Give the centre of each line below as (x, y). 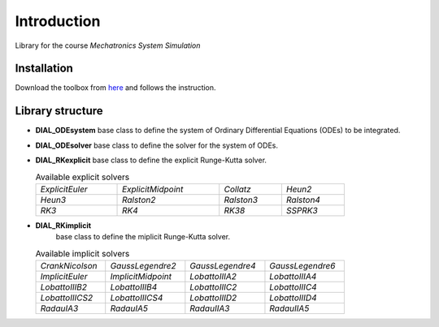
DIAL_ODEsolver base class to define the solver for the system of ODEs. (156, 145)
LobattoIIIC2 (213, 287)
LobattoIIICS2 (67, 298)
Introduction (58, 21)
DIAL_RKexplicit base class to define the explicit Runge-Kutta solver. (151, 160)
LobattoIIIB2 (64, 287)
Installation (44, 69)
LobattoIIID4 (293, 298)
